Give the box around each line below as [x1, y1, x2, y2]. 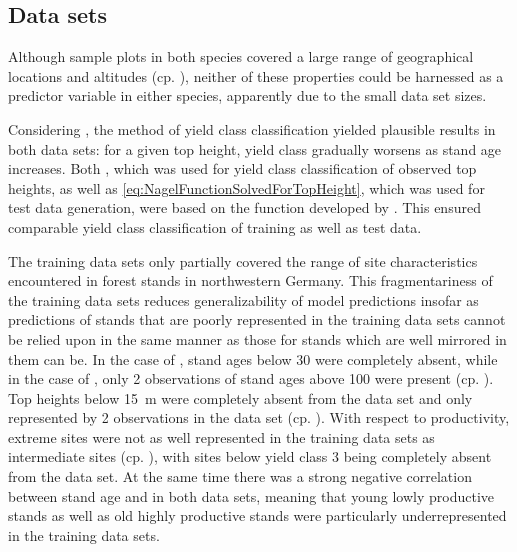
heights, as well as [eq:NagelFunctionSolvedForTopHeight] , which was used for [8, 177, 485, 198]
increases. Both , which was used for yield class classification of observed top [8, 158, 477, 179]
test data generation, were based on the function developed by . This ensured [8, 197, 481, 218]
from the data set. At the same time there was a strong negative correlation [8, 466, 472, 487]
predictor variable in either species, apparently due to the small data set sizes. [8, 85, 487, 106]
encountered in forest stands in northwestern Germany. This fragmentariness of [8, 270, 493, 291]
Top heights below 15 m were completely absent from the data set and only [8, 387, 473, 408]
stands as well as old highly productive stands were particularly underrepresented [8, 505, 507, 526]
